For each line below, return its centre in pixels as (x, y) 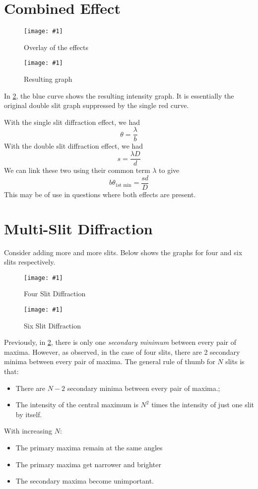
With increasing (28, 431)
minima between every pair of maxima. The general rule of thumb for (110, 361)
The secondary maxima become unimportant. (85, 481)
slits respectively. (30, 262)
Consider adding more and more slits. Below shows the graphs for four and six (123, 252)
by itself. (29, 414)
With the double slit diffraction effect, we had (74, 146)
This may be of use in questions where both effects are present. (100, 194)
